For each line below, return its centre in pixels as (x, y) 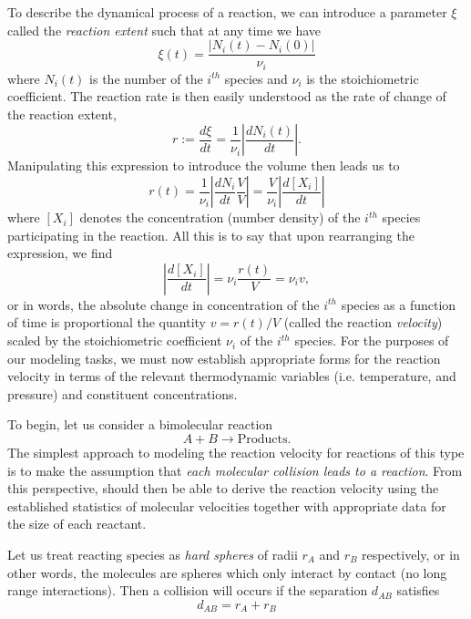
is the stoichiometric (363, 78)
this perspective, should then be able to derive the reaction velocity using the (223, 488)
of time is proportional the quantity (107, 322)
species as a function (399, 304)
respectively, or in (411, 554)
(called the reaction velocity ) (363, 322)
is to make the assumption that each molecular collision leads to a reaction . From (235, 470)
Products (262, 440)
